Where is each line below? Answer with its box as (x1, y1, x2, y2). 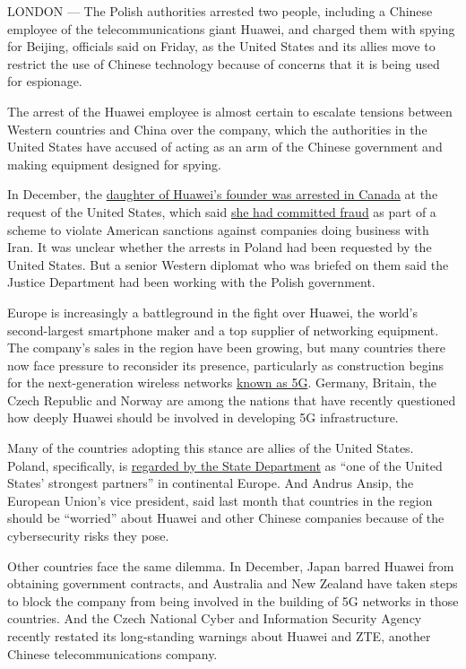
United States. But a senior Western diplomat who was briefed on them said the (7, 255, 449, 274)
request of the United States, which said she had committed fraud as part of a (7, 202, 436, 221)
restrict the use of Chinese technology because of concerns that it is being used (7, 54, 440, 73)
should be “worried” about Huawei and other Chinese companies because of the (7, 508, 444, 527)
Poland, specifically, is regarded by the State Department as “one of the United (7, 456, 443, 474)
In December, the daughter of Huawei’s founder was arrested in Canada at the (7, 185, 438, 204)
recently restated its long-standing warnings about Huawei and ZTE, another (7, 627, 431, 645)
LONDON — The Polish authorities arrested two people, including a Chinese (7, 2, 433, 20)
